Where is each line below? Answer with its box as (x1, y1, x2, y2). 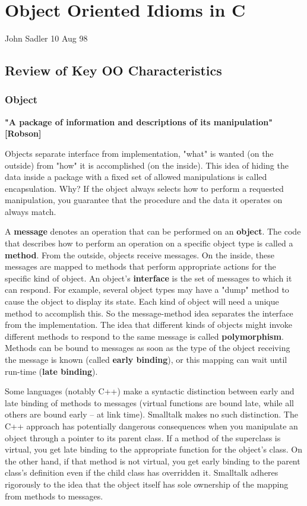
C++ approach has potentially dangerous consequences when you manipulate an (5, 419, 298, 432)
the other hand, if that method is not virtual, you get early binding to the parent (5, 454, 300, 467)
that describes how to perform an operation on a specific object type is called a (5, 237, 293, 249)
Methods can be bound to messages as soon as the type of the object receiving (5, 341, 290, 354)
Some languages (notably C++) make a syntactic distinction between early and (5, 385, 295, 397)
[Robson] (5, 127, 42, 140)
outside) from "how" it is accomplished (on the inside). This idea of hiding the (5, 159, 289, 171)
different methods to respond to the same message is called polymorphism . (5, 330, 284, 342)
